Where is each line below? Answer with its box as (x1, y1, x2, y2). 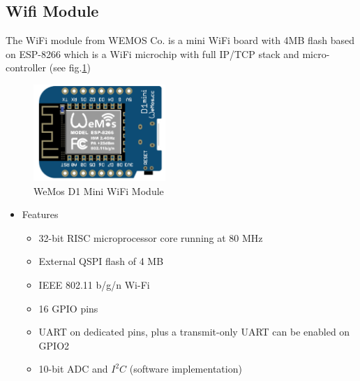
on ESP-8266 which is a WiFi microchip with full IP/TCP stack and (6, 46, 299, 61)
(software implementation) (129, 361, 242, 376)
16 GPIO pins (38, 301, 98, 315)
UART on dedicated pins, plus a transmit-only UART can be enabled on (38, 324, 350, 339)
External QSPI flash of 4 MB (38, 254, 164, 268)
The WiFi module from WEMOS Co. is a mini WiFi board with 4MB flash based (6, 33, 355, 48)
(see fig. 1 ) (49, 60, 91, 75)
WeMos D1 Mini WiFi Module (33, 183, 164, 198)
